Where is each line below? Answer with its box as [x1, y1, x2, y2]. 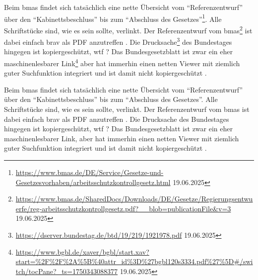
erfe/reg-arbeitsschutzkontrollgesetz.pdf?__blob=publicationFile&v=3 [15, 203, 231, 213]
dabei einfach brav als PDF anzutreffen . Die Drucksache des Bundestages [4, 113, 229, 124]
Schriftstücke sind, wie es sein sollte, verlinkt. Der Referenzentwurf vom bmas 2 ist [4, 23, 253, 35]
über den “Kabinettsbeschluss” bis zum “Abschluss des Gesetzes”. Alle [4, 94, 218, 104]
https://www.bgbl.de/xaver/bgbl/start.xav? [15, 246, 149, 257]
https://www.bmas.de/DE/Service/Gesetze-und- [15, 167, 164, 177]
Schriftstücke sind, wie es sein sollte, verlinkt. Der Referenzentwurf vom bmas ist [4, 103, 250, 114]
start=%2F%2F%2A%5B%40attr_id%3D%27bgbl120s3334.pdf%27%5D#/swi [15, 256, 253, 267]
